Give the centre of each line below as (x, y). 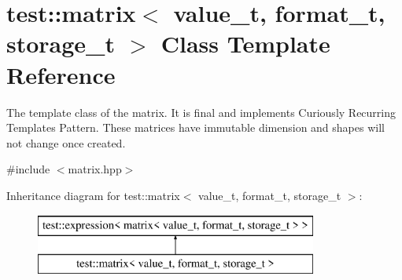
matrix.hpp (95, 169)
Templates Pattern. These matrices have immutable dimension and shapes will (195, 127)
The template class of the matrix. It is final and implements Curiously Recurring (201, 112)
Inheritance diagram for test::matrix (93, 195)
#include (28, 169)
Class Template (245, 44)
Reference (61, 74)
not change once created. (66, 142)
